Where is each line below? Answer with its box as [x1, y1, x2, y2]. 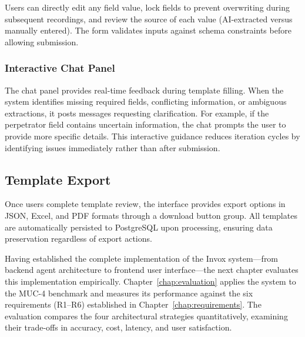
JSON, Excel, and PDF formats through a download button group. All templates [5, 209, 297, 221]
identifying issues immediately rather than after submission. [5, 141, 220, 154]
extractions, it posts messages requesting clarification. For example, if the [5, 106, 269, 119]
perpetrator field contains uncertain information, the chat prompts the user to [5, 118, 286, 131]
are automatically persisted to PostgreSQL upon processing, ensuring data [5, 221, 273, 233]
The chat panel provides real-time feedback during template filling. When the [5, 84, 284, 96]
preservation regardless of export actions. [5, 232, 152, 245]
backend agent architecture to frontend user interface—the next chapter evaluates [5, 263, 299, 276]
